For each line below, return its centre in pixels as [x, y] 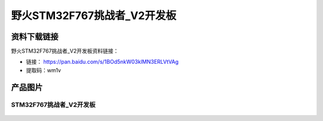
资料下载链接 [35, 37]
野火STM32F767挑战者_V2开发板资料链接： [65, 51]
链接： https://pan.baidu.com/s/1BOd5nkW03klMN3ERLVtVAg [102, 62]
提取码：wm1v [43, 70]
